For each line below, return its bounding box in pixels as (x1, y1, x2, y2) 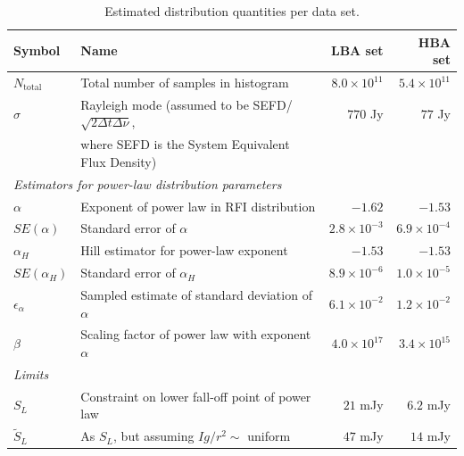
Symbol (13, 41, 61, 60)
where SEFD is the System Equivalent (80, 135, 290, 153)
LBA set (330, 41, 384, 60)
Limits (13, 364, 49, 383)
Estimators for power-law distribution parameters (13, 174, 282, 193)
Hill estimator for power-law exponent (80, 241, 288, 260)
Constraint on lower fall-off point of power (80, 386, 311, 405)
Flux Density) (80, 152, 157, 170)
